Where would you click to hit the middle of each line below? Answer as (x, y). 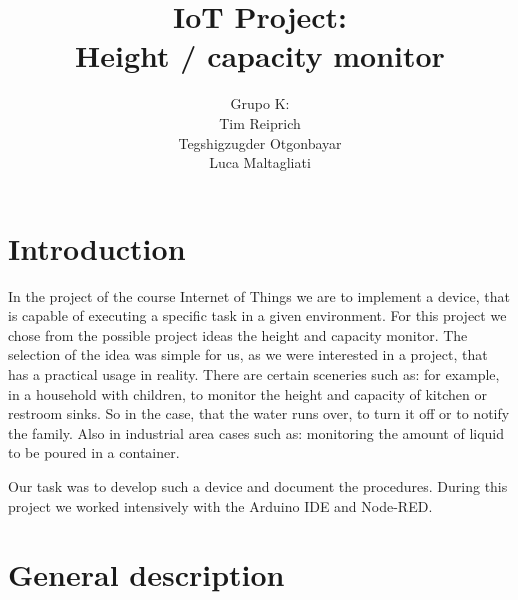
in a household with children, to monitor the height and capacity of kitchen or (247, 393)
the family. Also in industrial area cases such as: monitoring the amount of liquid (256, 432)
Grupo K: (260, 103)
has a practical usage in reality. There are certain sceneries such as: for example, (254, 374)
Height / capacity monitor (260, 55)
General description (146, 574)
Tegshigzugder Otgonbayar (260, 142)
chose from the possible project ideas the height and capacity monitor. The (238, 334)
